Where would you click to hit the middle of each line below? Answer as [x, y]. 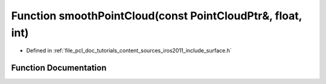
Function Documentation [59, 68]
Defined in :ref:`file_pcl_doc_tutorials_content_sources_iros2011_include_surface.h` [129, 51]
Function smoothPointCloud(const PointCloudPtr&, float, [157, 16]
